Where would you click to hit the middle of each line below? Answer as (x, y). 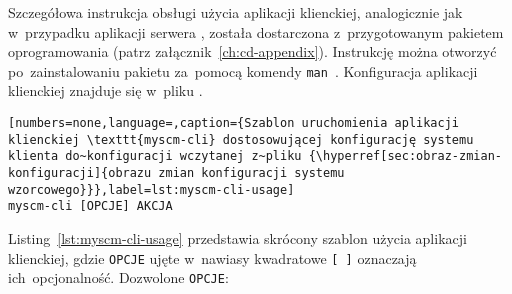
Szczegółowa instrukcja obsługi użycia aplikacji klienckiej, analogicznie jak (235, 12)
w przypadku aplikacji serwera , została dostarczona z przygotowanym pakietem (256, 31)
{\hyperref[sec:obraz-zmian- (405, 156)
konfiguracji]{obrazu (80, 173)
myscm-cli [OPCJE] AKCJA (90, 206)
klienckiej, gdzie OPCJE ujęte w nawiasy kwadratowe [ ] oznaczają (212, 257)
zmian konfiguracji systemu (251, 173)
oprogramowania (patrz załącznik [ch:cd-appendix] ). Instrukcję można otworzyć (252, 51)
